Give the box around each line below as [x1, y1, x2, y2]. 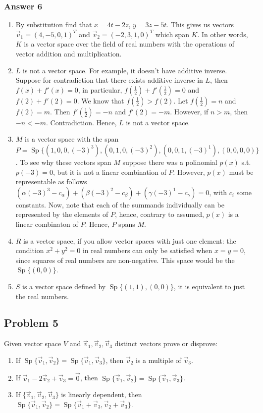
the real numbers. [15, 291, 69, 301]
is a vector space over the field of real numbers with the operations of [24, 39, 235, 49]
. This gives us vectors [166, 19, 234, 30]
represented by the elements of [15, 209, 108, 219]
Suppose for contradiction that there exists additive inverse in [15, 75, 203, 85]
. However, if [170, 106, 209, 116]
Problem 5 [4, 315, 58, 330]
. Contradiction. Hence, [46, 117, 117, 127]
